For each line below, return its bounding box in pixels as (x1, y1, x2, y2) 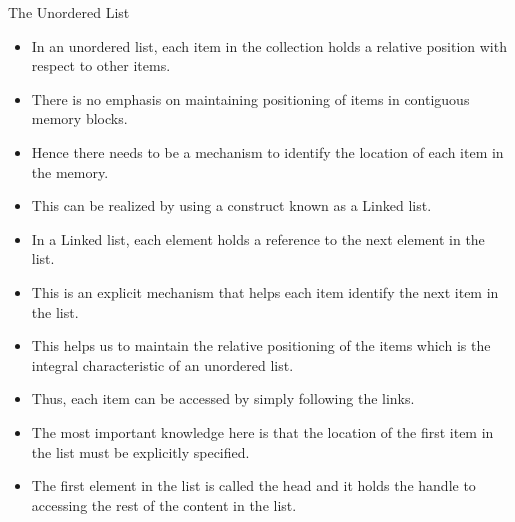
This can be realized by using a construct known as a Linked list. (31, 195, 432, 216)
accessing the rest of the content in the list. (31, 494, 297, 515)
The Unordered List (8, 2, 130, 22)
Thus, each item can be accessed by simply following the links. (31, 388, 415, 409)
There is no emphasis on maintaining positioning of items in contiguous (31, 88, 470, 109)
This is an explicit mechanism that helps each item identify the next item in (31, 281, 499, 302)
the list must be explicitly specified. (31, 441, 250, 462)
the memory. (31, 161, 109, 182)
